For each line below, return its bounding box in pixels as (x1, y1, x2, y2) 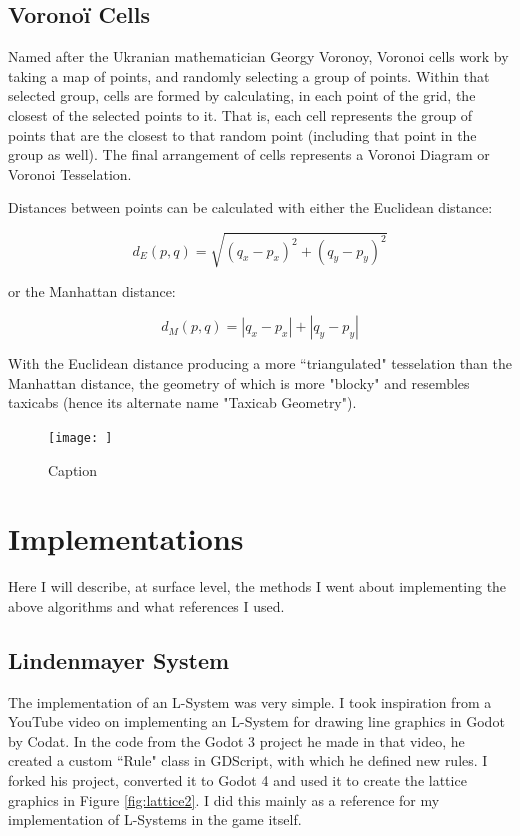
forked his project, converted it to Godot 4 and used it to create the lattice (8, 770, 467, 791)
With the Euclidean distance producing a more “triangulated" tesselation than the (8, 353, 512, 374)
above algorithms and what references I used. (8, 595, 285, 616)
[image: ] (48, 430, 113, 445)
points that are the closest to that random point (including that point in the (8, 124, 477, 145)
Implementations (8, 518, 244, 559)
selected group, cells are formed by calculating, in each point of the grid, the (8, 85, 476, 106)
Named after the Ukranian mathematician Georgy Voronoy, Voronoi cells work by (8, 46, 509, 67)
